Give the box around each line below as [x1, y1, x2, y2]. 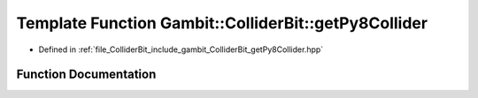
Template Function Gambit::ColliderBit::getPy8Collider [16, 13, 428, 33]
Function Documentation [16, 67, 157, 82]
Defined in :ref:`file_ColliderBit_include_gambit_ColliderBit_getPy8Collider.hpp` [38, 44, 324, 55]
